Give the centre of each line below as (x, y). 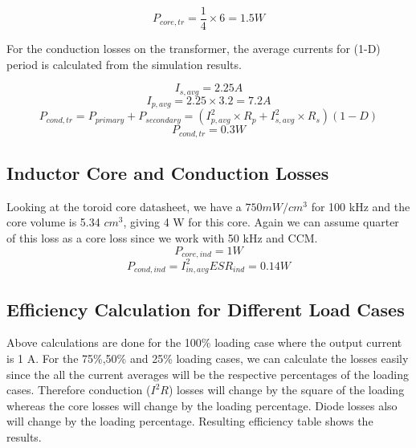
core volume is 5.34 (53, 222)
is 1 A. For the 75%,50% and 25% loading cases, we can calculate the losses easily (208, 358)
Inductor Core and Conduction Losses (168, 173)
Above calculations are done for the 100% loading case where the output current (204, 342)
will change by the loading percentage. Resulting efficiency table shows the (190, 421)
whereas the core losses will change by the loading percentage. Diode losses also (202, 405)
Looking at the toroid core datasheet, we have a (124, 206)
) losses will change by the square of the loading (287, 390)
